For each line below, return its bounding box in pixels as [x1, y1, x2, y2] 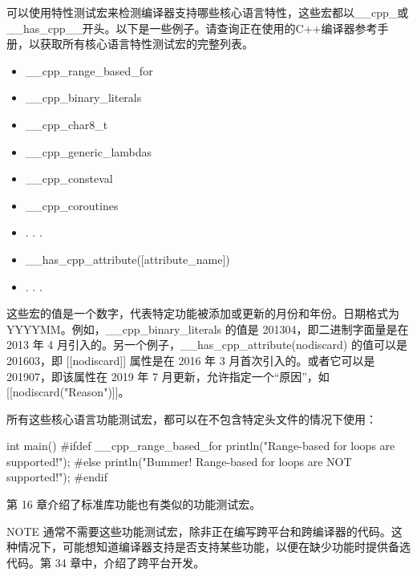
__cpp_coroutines [25, 197, 119, 213]
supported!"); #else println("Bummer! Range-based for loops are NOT [6, 452, 352, 469]
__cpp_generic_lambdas [25, 143, 152, 160]
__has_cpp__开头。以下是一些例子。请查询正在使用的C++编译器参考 [6, 19, 378, 36]
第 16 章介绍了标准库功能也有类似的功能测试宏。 [6, 496, 261, 513]
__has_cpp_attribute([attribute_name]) [25, 250, 230, 267]
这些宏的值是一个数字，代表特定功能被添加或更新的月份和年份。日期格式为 [6, 305, 399, 322]
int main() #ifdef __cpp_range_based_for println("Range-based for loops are [6, 437, 395, 454]
